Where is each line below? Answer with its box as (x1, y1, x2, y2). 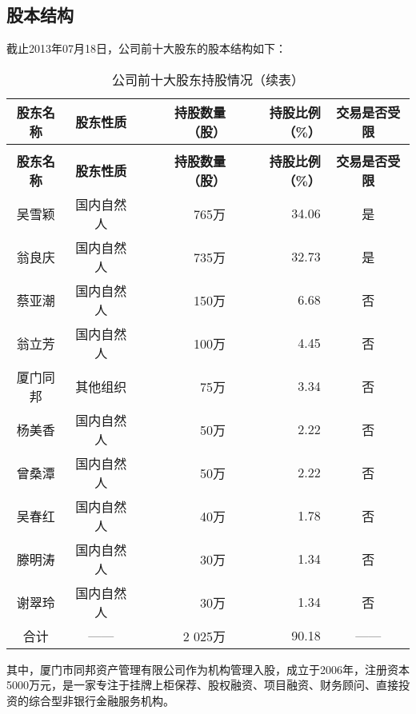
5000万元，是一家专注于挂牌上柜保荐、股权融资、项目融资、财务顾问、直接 (6, 676, 398, 693)
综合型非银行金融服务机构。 (28, 692, 174, 708)
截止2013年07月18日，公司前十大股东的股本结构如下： (6, 40, 286, 57)
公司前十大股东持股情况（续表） (111, 70, 304, 89)
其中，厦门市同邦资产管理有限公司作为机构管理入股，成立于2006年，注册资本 (6, 660, 410, 677)
